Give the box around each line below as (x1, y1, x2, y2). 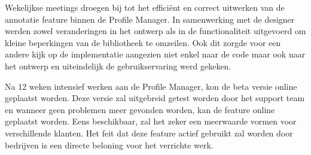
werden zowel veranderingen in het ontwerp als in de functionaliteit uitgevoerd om (5, 25, 306, 37)
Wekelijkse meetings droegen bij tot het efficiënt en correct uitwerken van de (5, 1, 285, 13)
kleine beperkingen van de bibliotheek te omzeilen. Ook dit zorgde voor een (5, 36, 281, 48)
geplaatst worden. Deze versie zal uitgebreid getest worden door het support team (5, 92, 305, 104)
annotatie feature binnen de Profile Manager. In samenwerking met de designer (5, 13, 295, 25)
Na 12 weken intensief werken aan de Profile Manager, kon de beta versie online (5, 80, 297, 92)
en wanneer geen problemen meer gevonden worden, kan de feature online (5, 103, 275, 116)
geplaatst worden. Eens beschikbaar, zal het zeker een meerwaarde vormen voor (5, 115, 297, 127)
